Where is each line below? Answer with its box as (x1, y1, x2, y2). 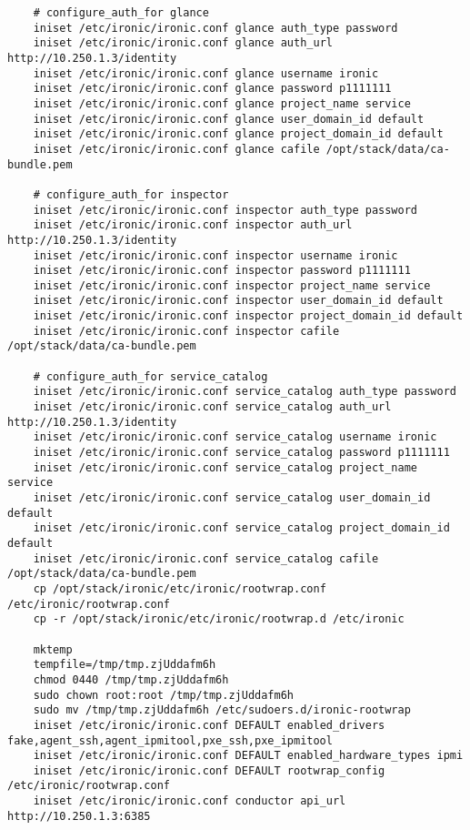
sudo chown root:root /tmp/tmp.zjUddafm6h (33, 688, 294, 702)
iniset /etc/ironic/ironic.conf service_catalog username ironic (33, 430, 437, 444)
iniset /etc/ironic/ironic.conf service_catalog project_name (33, 461, 418, 474)
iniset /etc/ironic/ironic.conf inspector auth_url (33, 218, 353, 232)
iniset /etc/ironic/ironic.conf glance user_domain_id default (33, 112, 425, 126)
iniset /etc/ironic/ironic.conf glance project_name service (33, 96, 411, 110)
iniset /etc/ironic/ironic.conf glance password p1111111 (33, 82, 392, 96)
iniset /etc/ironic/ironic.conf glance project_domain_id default (33, 127, 444, 141)
